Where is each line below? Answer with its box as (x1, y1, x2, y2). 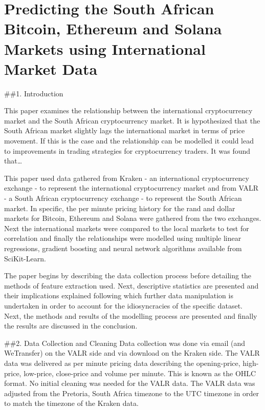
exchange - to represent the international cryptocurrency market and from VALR (4, 182, 258, 193)
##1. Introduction (4, 88, 63, 98)
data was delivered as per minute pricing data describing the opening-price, (4, 357, 240, 368)
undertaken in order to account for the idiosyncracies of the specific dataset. (4, 300, 243, 311)
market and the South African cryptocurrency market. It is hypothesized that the (4, 115, 260, 126)
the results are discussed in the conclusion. (4, 320, 138, 331)
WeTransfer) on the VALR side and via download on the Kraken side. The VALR (4, 347, 260, 358)
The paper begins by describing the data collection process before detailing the (4, 270, 252, 281)
